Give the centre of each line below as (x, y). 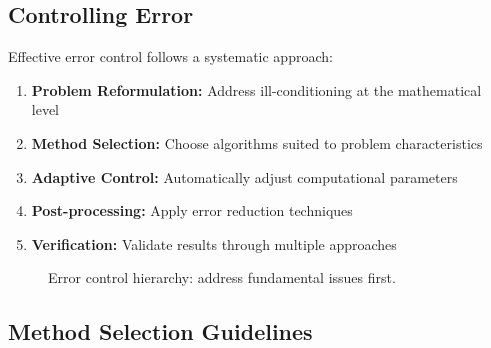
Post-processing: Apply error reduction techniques (192, 210)
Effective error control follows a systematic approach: (170, 56)
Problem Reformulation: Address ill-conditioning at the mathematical (256, 89)
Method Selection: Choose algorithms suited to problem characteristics (257, 142)
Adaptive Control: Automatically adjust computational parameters (244, 176)
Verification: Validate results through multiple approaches (214, 243)
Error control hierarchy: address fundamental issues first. (222, 277)
